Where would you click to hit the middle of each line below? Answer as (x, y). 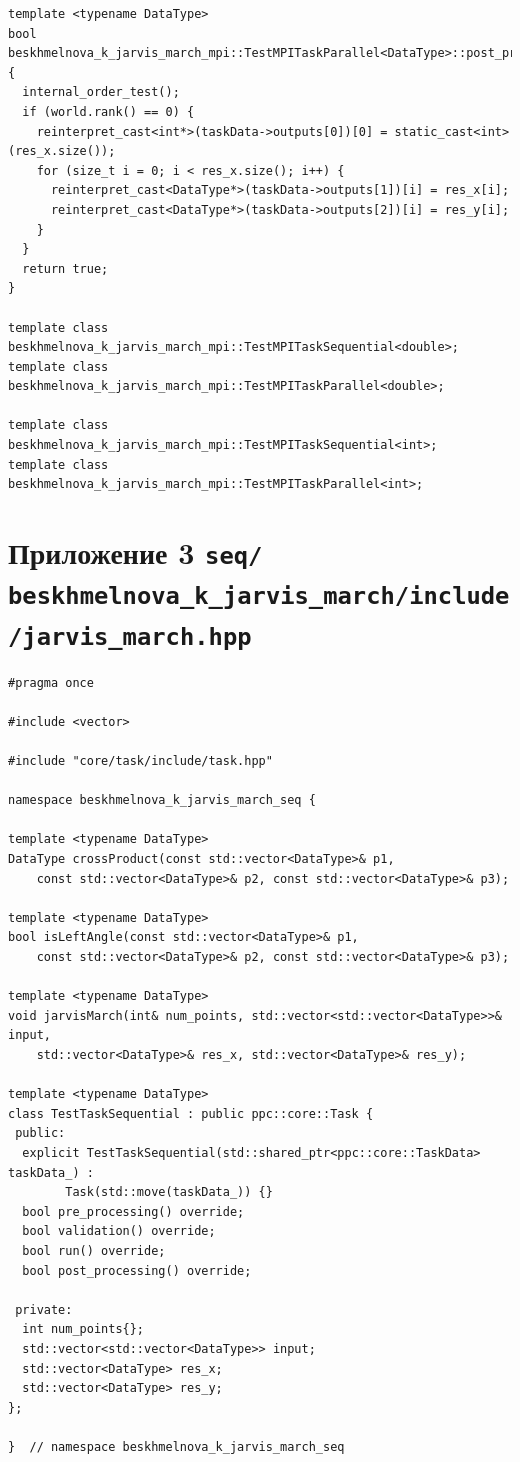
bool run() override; (94, 1250)
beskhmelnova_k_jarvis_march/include (259, 596)
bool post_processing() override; (137, 1270)
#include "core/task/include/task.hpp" (140, 761)
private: (44, 1309)
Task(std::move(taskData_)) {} (169, 1192)
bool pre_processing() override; (133, 1211)
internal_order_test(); (101, 92)
